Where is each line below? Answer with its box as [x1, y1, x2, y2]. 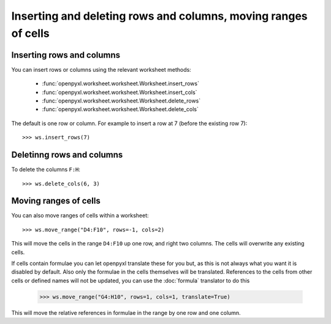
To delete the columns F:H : [11, 166, 81, 173]
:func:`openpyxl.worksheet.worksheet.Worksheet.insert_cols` [42, 88, 197, 96]
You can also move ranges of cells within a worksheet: [11, 212, 150, 219]
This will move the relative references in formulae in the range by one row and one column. [11, 309, 242, 316]
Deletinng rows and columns [11, 150, 123, 160]
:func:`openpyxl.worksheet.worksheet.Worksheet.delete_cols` [42, 106, 199, 113]
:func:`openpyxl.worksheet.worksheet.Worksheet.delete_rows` [42, 97, 201, 104]
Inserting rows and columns [11, 50, 121, 60]
